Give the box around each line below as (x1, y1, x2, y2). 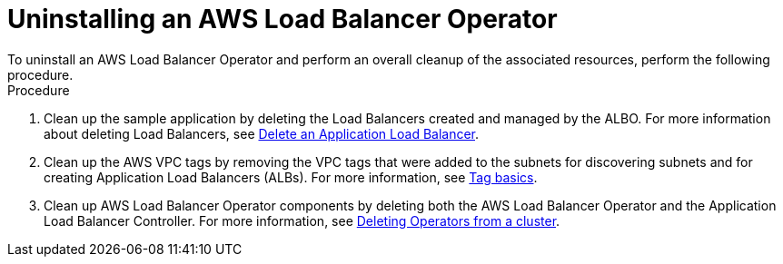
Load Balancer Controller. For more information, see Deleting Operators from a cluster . (44, 212, 560, 229)
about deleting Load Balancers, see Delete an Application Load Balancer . (44, 125, 480, 142)
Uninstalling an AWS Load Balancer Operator (7, 4, 558, 34)
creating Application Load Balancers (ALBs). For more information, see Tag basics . (44, 169, 538, 185)
